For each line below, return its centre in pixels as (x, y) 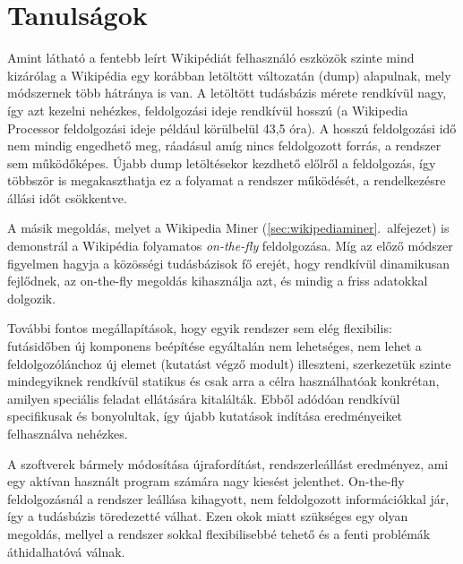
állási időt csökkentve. (67, 197)
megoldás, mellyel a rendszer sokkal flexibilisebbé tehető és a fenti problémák (219, 533)
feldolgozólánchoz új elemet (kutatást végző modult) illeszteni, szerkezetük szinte (229, 363)
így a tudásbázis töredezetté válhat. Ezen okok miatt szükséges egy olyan (208, 516)
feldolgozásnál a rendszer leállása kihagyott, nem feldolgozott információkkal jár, (228, 498)
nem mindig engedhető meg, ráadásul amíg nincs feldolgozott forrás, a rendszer (224, 145)
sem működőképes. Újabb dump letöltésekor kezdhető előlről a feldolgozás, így (222, 162)
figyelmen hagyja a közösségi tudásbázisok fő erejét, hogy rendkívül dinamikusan (228, 263)
